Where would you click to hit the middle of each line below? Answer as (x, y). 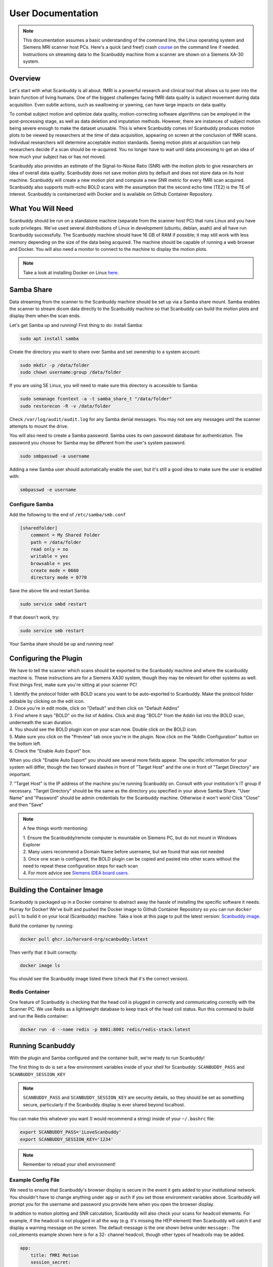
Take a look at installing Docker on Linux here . (71, 272)
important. (20, 774)
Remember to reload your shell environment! (69, 1164)
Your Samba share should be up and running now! (61, 644)
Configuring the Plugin (46, 659)
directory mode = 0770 (59, 577)
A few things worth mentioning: (56, 828)
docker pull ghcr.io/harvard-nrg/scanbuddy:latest (84, 939)
